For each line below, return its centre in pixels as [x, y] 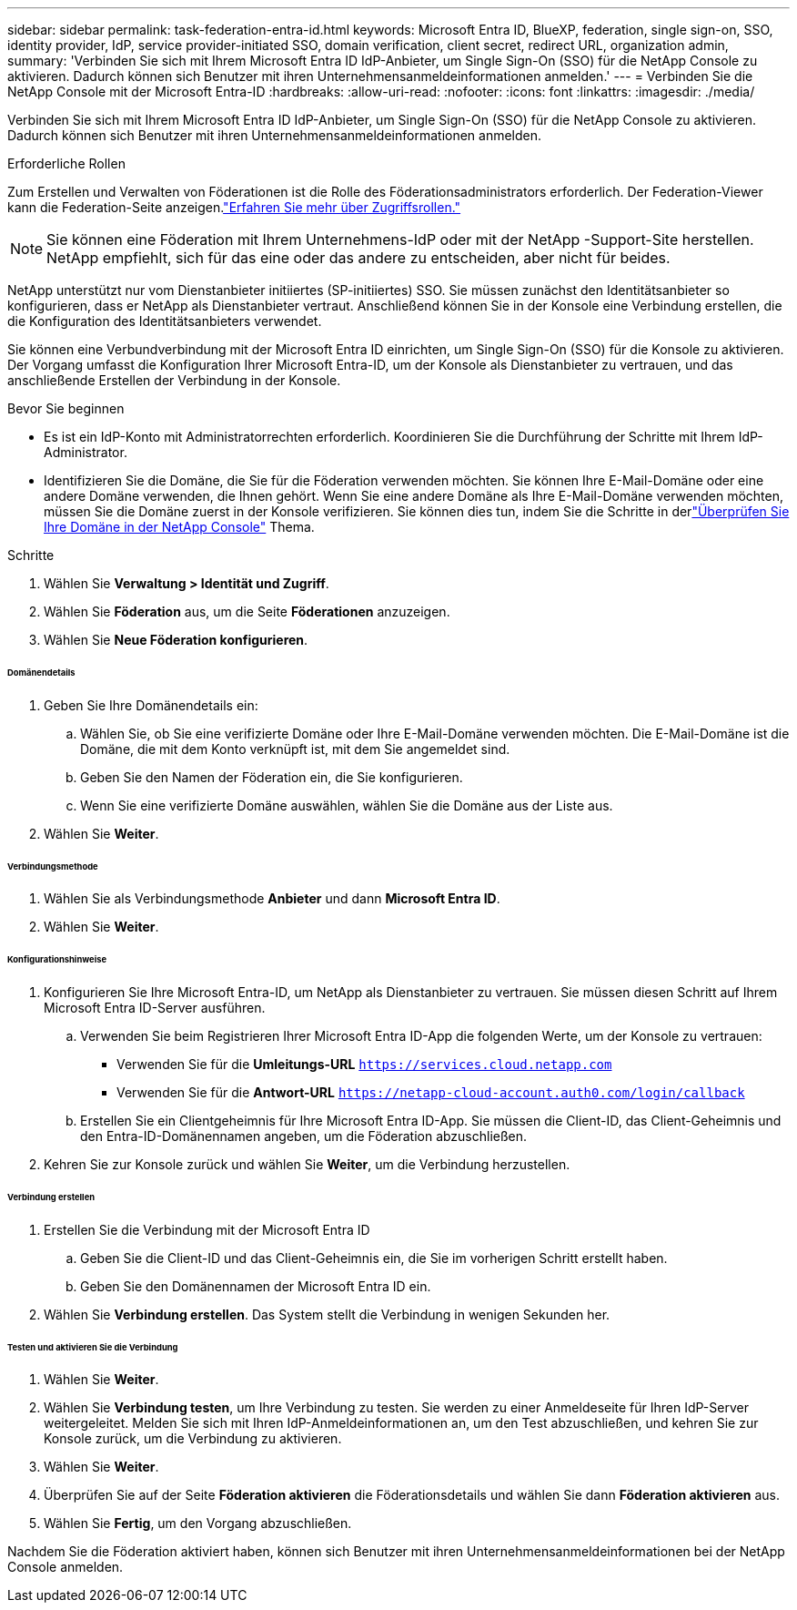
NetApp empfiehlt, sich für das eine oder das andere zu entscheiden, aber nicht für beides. [358, 258]
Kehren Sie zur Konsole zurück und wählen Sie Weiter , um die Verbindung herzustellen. [307, 1165]
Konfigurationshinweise [57, 960]
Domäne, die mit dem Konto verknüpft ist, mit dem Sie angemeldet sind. [295, 749]
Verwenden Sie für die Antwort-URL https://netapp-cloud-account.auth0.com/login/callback [431, 1093]
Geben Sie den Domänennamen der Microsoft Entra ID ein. [256, 1286]
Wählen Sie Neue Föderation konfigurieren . [176, 640]
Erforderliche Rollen [66, 163]
